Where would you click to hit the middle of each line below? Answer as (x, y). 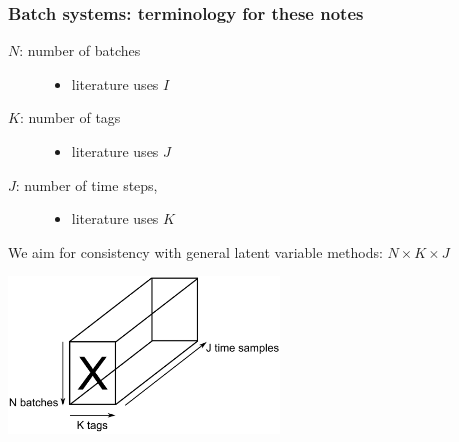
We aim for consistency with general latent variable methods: (195, 251)
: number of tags (70, 117)
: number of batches (80, 50)
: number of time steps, (86, 184)
